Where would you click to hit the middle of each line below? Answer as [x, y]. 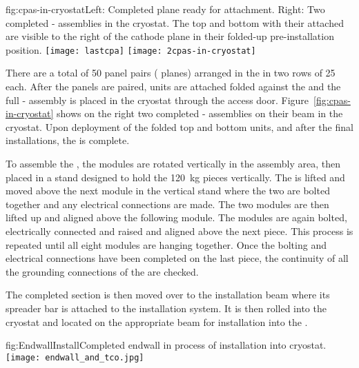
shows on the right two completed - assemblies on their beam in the [200, 113]
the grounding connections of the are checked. [102, 271]
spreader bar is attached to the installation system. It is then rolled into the [166, 308]
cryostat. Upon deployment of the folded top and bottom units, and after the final [179, 126]
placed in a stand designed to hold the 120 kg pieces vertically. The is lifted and [175, 177]
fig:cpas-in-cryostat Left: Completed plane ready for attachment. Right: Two [165, 9]
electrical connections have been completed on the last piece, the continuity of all [177, 258]
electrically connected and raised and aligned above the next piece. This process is [179, 231]
